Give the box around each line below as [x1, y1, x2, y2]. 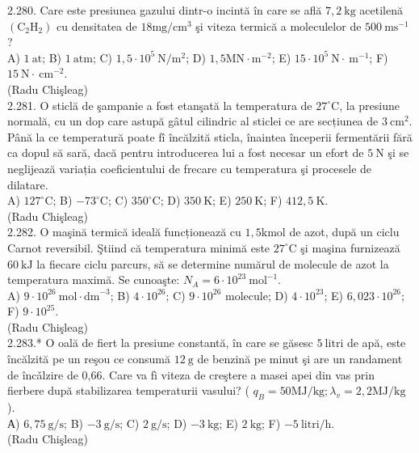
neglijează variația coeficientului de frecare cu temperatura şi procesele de [7, 159, 372, 176]
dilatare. [7, 176, 48, 193]
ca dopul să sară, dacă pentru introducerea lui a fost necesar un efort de [7, 144, 364, 161]
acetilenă [359, 2, 403, 18]
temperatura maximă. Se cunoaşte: [7, 271, 180, 288]
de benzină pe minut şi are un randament [197, 350, 403, 367]
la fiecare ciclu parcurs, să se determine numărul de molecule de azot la [36, 255, 389, 272]
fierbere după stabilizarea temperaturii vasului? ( [7, 382, 249, 399]
